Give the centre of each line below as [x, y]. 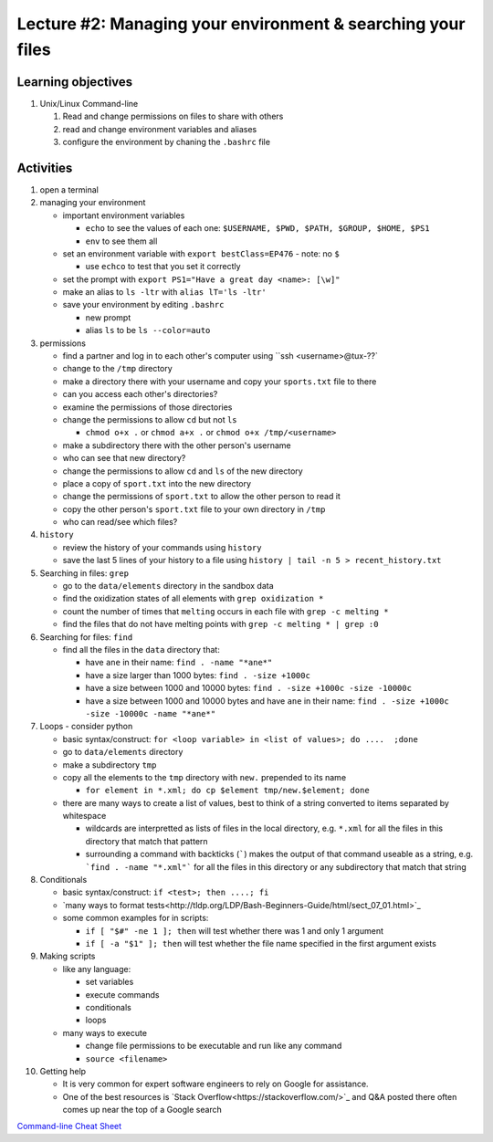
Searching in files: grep [84, 573]
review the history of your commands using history [162, 547]
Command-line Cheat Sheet [69, 1126]
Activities [45, 168]
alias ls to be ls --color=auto [148, 330]
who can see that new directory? [124, 458]
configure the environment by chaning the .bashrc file [167, 142]
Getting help [63, 1071]
